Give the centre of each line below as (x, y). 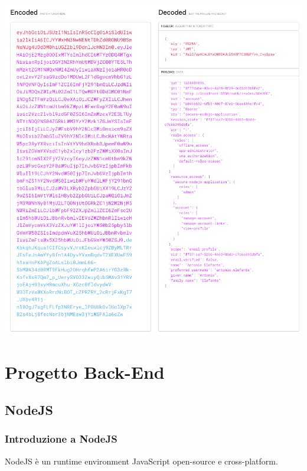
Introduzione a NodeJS (61, 439)
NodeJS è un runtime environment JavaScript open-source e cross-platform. (141, 461)
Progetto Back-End (85, 372)
